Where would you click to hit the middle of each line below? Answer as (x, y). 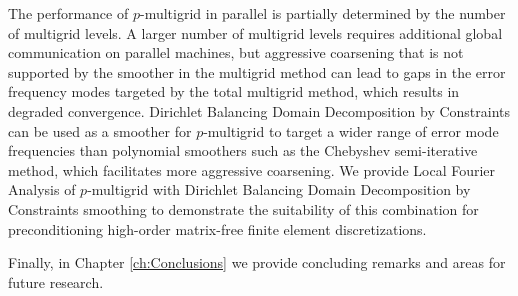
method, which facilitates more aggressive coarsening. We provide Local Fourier (252, 169)
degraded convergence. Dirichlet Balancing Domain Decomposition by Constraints (259, 110)
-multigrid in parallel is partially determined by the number (322, 13)
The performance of (68, 13)
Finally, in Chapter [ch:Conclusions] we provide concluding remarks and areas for (257, 262)
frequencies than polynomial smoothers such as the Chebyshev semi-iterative (243, 150)
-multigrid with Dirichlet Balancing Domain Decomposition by (279, 189)
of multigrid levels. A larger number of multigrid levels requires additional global (255, 32)
